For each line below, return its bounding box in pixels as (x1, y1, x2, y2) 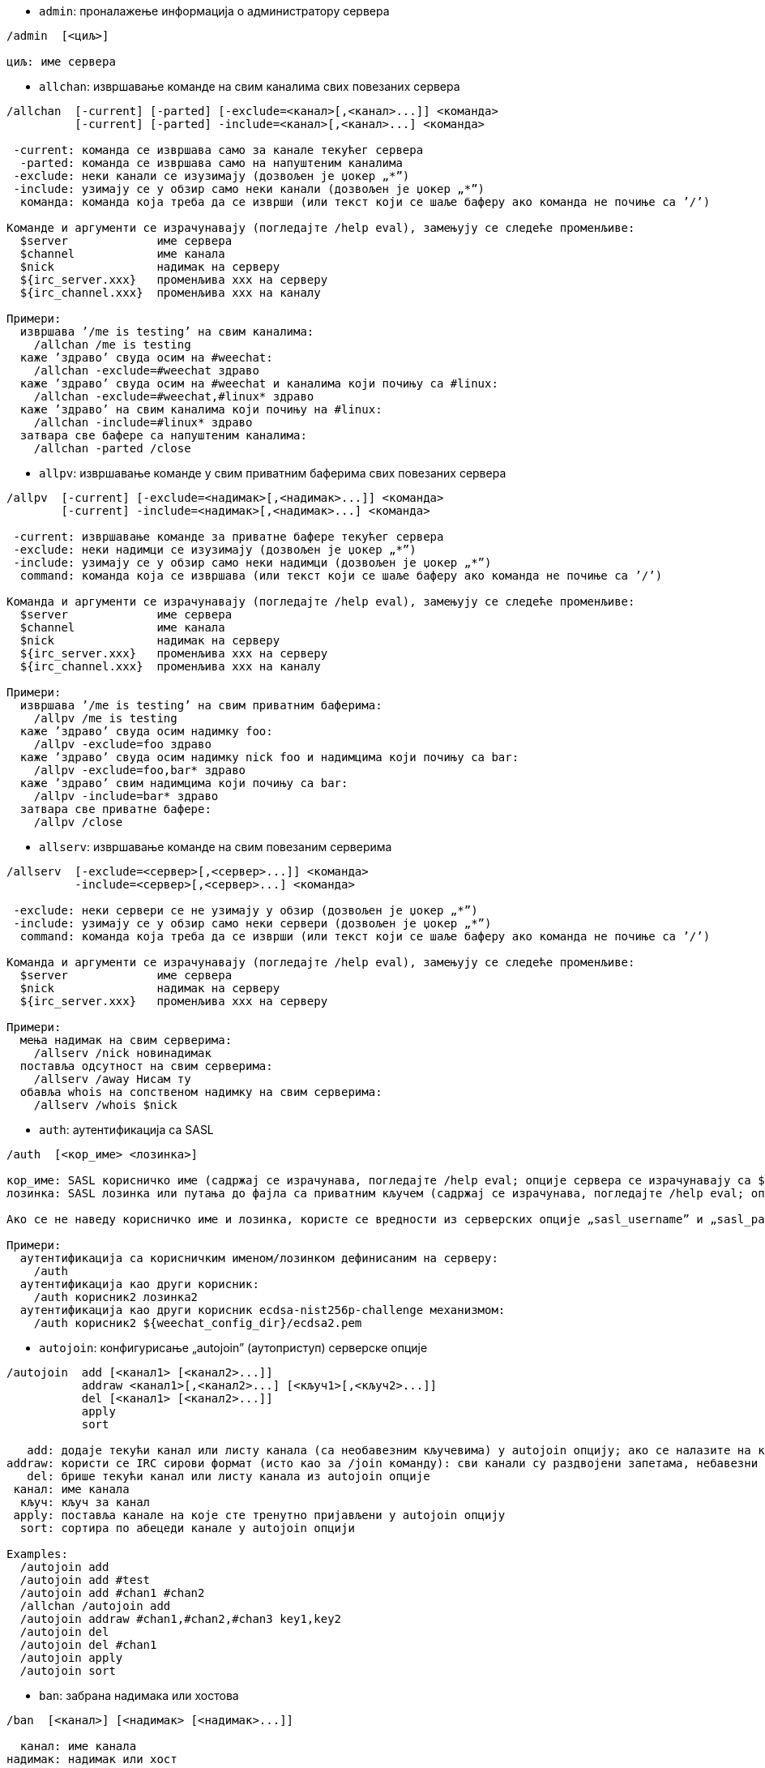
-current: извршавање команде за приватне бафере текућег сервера (13, 530, 444, 543)
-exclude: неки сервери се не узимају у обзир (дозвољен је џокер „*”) (13, 904, 478, 917)
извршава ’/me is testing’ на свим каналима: (19, 325, 314, 338)
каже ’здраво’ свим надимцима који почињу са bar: (19, 777, 348, 790)
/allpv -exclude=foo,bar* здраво (33, 764, 246, 777)
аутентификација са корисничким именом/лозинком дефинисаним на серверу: (19, 1252, 498, 1265)
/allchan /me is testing (33, 338, 191, 351)
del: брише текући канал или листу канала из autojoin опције (27, 1470, 430, 1483)
